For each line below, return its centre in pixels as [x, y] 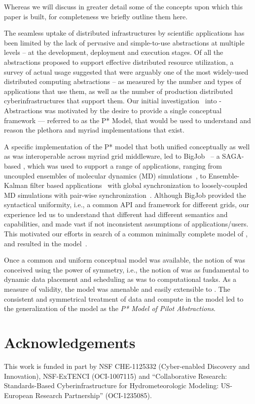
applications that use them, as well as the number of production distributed [119, 91]
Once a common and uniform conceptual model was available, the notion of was [125, 260]
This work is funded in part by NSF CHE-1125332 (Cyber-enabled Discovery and [127, 366]
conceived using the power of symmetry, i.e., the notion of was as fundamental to [127, 269]
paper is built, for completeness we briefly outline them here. [96, 16]
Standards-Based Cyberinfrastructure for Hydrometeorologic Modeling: [111, 385]
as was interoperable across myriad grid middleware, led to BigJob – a [112, 156]
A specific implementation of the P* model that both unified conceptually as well [127, 146]
